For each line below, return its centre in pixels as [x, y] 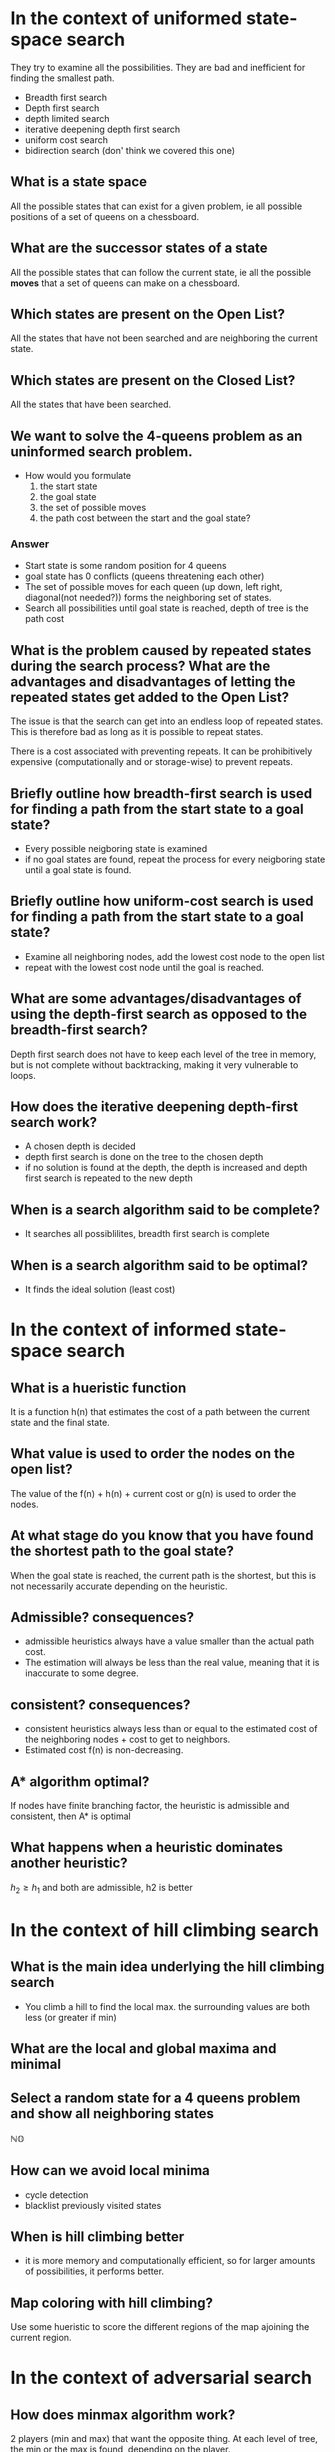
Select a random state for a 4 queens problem [155, 2098]
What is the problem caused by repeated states [161, 650]
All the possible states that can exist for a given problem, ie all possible [156, 206]
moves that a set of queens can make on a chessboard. [125, 283]
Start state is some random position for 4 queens [125, 566]
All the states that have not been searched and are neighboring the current [164, 338]
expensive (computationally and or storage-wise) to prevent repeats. [151, 762]
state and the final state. [60, 1422]
